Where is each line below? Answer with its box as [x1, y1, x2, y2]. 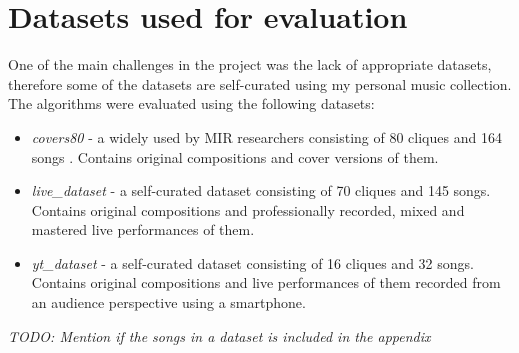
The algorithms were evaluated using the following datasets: [8, 93, 375, 114]
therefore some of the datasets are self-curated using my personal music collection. [8, 73, 512, 94]
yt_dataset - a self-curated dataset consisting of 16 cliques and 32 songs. [31, 252, 474, 273]
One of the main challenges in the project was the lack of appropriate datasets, [8, 54, 492, 75]
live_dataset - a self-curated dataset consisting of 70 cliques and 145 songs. [31, 180, 491, 201]
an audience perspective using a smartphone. [31, 292, 306, 313]
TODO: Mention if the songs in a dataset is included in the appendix [8, 325, 431, 346]
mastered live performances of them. [31, 219, 255, 240]
